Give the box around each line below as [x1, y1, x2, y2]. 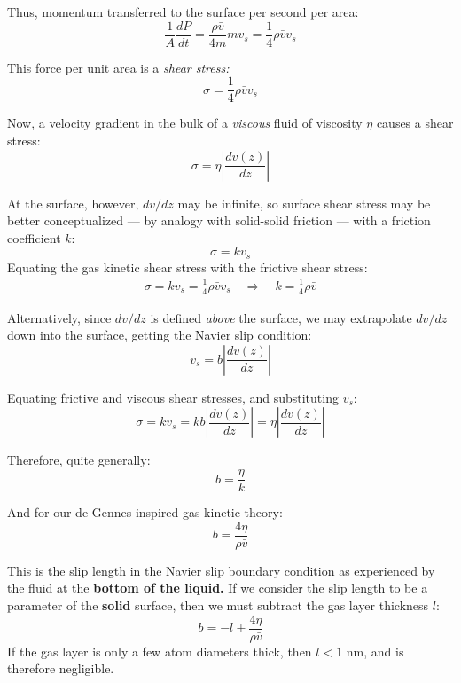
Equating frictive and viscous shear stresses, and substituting [7, 388, 339, 406]
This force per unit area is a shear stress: [7, 58, 230, 76]
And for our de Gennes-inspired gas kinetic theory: [7, 503, 283, 522]
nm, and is [346, 641, 404, 660]
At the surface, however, [7, 193, 139, 212]
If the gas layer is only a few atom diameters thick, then [7, 641, 312, 660]
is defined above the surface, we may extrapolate [150, 308, 412, 326]
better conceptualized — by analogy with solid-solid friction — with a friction [7, 211, 431, 230]
